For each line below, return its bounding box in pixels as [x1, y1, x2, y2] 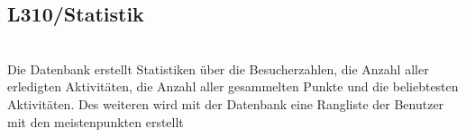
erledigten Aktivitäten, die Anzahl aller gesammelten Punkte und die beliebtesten [7, 77, 459, 96]
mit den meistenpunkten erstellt [7, 112, 184, 131]
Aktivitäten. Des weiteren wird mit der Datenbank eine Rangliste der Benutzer [7, 94, 444, 113]
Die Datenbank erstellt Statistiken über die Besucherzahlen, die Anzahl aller [7, 59, 429, 78]
